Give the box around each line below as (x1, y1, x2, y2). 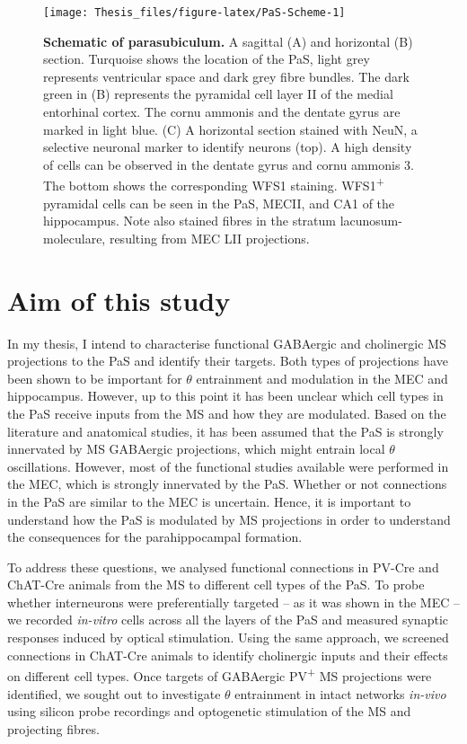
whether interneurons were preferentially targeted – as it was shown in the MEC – (7, 592, 460, 611)
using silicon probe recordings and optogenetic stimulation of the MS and (7, 702, 411, 721)
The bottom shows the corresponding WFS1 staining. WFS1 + (43, 173, 384, 195)
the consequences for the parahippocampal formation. (7, 527, 303, 546)
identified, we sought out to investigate (7, 684, 221, 703)
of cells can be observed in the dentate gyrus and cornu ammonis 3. (43, 155, 415, 173)
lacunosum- (339, 211, 402, 230)
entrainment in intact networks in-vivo (234, 684, 446, 703)
